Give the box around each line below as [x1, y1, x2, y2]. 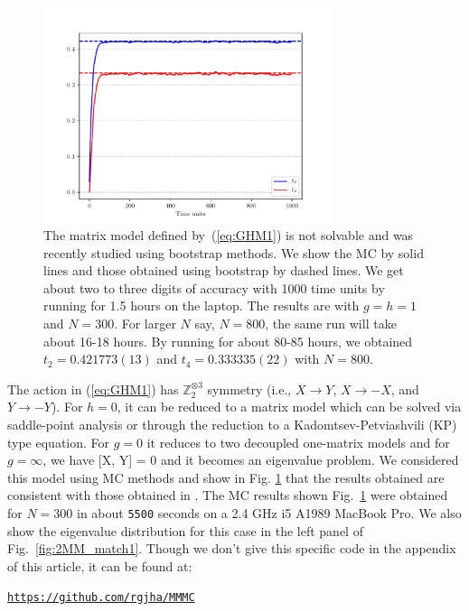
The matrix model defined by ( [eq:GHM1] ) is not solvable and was [43, 226, 414, 245]
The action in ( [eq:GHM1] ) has [7, 379, 179, 398]
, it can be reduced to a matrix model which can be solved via [117, 397, 462, 416]
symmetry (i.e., [207, 379, 292, 398]
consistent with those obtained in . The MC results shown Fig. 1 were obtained [7, 486, 448, 505]
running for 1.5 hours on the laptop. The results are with [43, 296, 360, 315]
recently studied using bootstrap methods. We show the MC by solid [43, 243, 424, 262]
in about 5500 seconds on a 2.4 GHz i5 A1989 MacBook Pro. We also [77, 504, 462, 522]
